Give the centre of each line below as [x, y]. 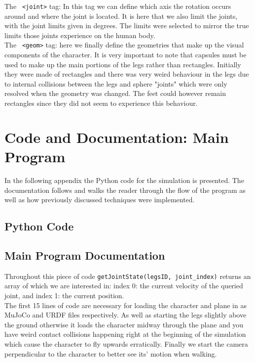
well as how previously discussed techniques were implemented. [100, 200]
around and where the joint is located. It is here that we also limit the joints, [121, 16]
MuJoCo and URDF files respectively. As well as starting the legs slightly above [126, 315]
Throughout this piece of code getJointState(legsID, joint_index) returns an [128, 276]
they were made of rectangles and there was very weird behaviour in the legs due [127, 74]
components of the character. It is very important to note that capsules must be [126, 55]
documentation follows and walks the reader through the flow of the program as [125, 190]
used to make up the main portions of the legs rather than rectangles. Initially [123, 64]
